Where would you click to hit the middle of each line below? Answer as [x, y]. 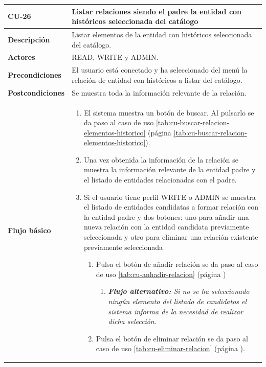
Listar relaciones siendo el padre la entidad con [157, 11]
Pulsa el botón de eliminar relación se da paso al [172, 338]
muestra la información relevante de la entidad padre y [170, 169]
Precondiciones [35, 75]
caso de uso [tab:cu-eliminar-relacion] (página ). [170, 348]
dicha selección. [132, 321]
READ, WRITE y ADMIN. [115, 57]
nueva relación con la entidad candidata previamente [166, 227]
